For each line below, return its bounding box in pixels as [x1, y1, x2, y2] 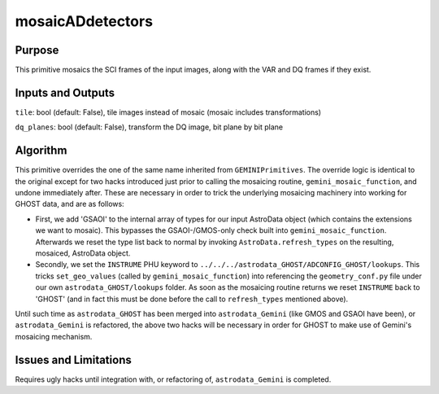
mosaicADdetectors [15, 12, 154, 30]
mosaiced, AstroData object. [35, 248, 131, 258]
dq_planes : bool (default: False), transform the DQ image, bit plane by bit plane [15, 122, 284, 132]
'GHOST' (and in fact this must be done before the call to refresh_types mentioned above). [35, 294, 349, 304]
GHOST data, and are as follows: [15, 199, 125, 209]
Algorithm [15, 143, 67, 158]
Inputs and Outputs [15, 85, 115, 99]
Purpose [15, 43, 59, 57]
